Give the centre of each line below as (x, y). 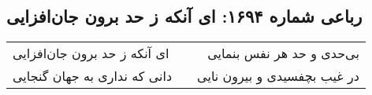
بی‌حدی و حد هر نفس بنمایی (283, 53)
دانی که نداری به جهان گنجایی (93, 76)
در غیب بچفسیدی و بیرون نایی (278, 76)
